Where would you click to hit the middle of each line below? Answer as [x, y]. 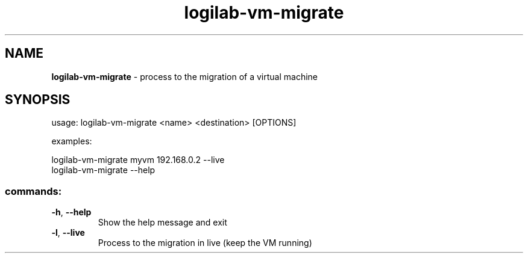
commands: [33, 191]
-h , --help [71, 212]
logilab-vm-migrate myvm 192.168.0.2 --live [138, 160]
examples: [72, 141]
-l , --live [68, 233]
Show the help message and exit [162, 223]
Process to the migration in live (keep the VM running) [205, 243]
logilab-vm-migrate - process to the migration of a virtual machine [185, 76]
